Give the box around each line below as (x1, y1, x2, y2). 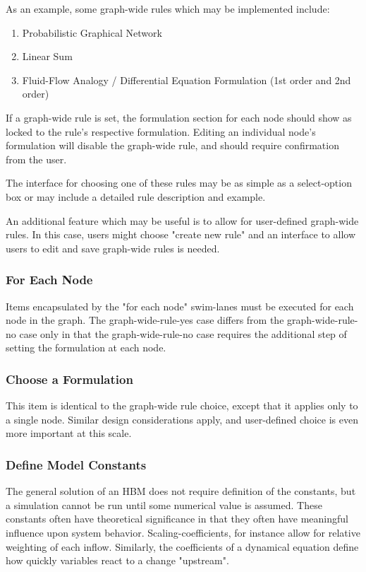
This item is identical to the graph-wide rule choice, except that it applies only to (6, 398, 358, 413)
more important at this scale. (6, 426, 132, 440)
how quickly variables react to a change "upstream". (6, 553, 229, 568)
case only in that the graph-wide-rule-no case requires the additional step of (19, 326, 347, 341)
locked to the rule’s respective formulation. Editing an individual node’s (6, 124, 316, 139)
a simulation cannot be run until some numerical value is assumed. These (6, 497, 322, 512)
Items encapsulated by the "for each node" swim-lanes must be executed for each (6, 298, 354, 313)
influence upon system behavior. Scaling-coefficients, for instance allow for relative (6, 525, 360, 539)
